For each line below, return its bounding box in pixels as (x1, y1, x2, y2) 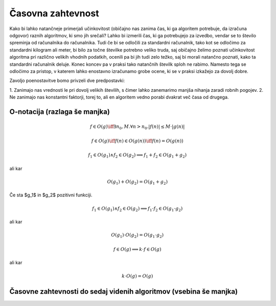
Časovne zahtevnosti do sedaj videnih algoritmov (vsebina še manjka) (9, 287, 238, 296)
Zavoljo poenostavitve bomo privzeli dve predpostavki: (9, 78, 125, 84)
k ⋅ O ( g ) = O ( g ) (122, 273, 153, 279)
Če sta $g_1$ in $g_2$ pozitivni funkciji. (9, 192, 93, 198)
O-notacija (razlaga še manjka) (9, 107, 110, 116)
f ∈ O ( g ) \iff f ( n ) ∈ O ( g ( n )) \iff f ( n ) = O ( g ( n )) (91, 138, 183, 144)
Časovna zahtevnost (9, 8, 99, 19)
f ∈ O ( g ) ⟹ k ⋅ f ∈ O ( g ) (113, 246, 162, 252)
